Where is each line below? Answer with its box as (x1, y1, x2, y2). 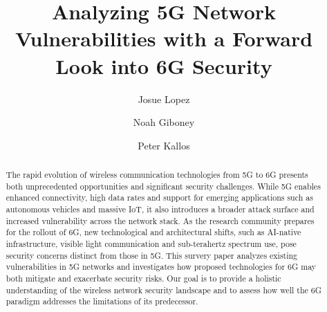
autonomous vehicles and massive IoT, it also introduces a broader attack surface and (6, 203, 315, 215)
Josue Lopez (138, 91, 190, 106)
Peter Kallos (138, 138, 190, 152)
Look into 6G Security (55, 51, 272, 80)
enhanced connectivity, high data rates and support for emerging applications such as (6, 192, 313, 203)
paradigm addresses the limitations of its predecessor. (6, 295, 198, 307)
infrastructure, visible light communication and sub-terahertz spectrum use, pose (6, 238, 297, 250)
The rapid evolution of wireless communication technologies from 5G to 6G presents (6, 169, 308, 181)
